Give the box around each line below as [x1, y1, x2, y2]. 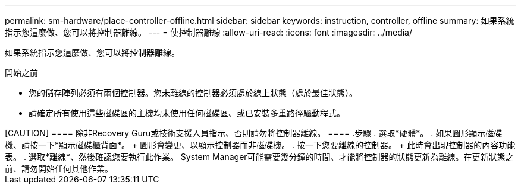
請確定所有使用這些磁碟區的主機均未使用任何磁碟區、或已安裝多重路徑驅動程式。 [29, 108, 345, 118]
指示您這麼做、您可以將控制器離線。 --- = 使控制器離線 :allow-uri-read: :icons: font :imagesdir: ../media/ [5, 27, 413, 37]
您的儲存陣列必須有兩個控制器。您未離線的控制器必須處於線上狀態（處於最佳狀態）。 [29, 88, 357, 98]
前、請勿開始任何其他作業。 [5, 164, 113, 174]
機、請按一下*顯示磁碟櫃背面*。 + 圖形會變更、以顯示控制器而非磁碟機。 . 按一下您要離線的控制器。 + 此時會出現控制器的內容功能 [5, 140, 516, 150]
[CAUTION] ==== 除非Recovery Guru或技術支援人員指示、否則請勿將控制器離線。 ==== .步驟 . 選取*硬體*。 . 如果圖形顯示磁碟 [5, 128, 503, 138]
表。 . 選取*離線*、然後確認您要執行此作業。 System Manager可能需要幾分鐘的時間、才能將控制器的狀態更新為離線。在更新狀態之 [5, 152, 514, 162]
